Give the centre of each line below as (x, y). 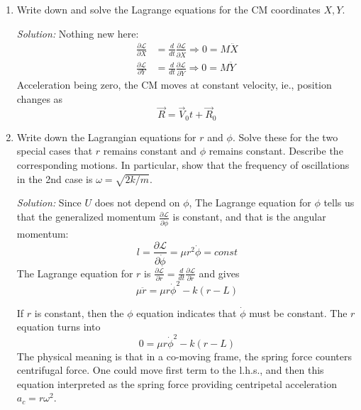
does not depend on (137, 203)
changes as (40, 98)
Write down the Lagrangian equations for (106, 137)
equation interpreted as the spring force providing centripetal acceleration (177, 383)
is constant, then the (79, 312)
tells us (339, 203)
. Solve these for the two (285, 137)
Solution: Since (49, 203)
